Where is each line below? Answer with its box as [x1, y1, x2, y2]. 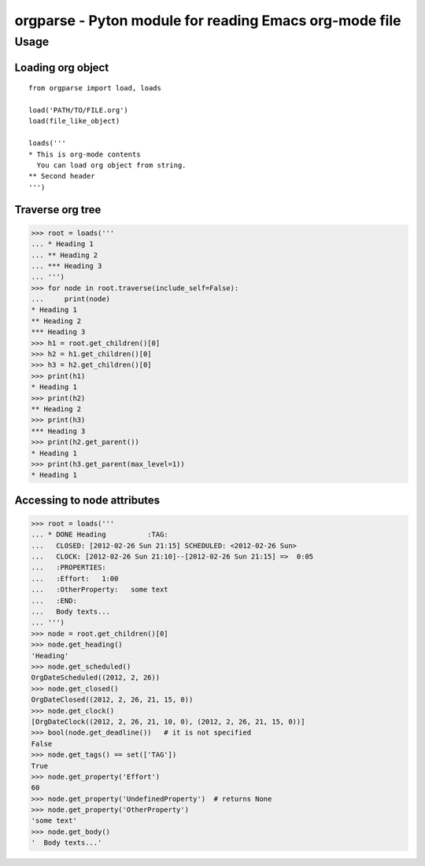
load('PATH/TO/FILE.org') [28, 106, 129, 114]
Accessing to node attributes [14, 493, 161, 507]
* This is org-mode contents [28, 149, 141, 159]
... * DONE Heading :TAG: [31, 530, 168, 539]
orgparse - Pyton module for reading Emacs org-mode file [14, 12, 401, 29]
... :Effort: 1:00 [31, 574, 119, 583]
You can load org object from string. [36, 160, 187, 169]
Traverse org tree [14, 203, 102, 216]
